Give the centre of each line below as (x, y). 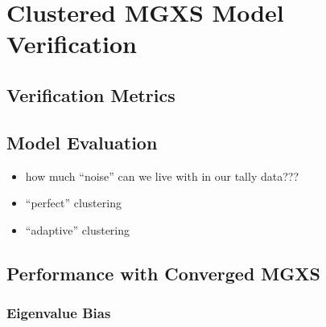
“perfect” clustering (73, 203)
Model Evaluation (82, 142)
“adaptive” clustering (78, 229)
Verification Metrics (91, 94)
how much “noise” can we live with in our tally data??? (162, 176)
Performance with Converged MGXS (163, 273)
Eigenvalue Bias (59, 313)
